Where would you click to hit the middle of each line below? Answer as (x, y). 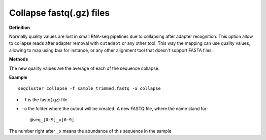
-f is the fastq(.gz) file (44, 99)
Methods (18, 59)
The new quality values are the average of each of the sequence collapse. (84, 68)
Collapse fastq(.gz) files (59, 13)
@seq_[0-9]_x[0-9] (52, 120)
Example (18, 77)
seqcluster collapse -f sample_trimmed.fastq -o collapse (89, 89)
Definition (19, 28)
